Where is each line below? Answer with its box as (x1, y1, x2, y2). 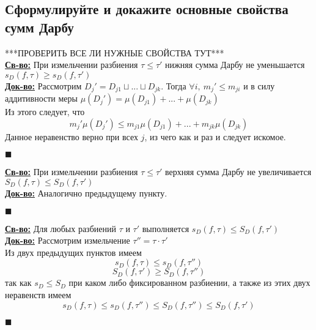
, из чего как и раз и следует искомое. (144, 130, 286, 143)
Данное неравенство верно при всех (5, 130, 138, 143)
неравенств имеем (5, 288, 72, 301)
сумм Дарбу (5, 17, 74, 36)
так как (5, 276, 32, 289)
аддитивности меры (5, 92, 78, 105)
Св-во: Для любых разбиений (5, 222, 116, 234)
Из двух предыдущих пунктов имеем (5, 246, 142, 258)
